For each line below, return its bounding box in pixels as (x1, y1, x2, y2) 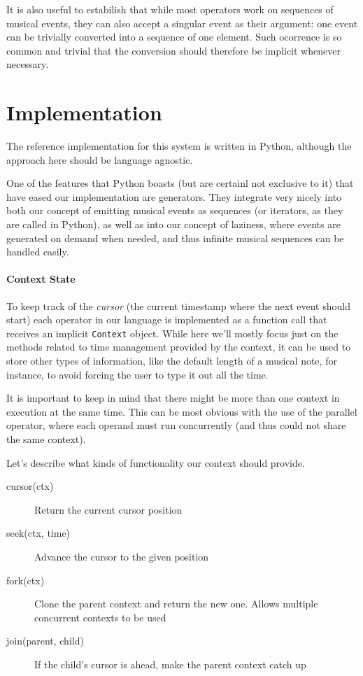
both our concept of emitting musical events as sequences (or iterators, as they (6, 203, 343, 218)
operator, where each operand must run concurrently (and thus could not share (6, 418, 346, 432)
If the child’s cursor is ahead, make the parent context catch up (34, 656, 306, 671)
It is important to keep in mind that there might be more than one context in (6, 390, 340, 405)
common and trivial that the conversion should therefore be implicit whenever (6, 43, 341, 57)
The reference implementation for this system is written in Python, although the (6, 139, 352, 153)
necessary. (6, 57, 49, 71)
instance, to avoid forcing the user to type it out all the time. (6, 367, 269, 381)
